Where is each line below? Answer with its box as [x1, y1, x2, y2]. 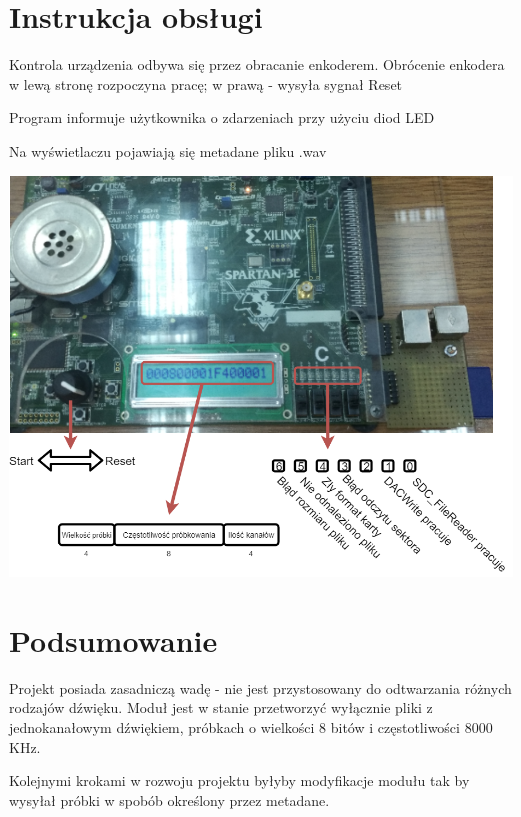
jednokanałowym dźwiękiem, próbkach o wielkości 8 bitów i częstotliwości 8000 [9, 717, 493, 738]
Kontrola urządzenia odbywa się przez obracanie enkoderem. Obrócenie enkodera [9, 54, 505, 75]
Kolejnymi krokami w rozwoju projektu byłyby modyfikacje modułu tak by [9, 770, 470, 791]
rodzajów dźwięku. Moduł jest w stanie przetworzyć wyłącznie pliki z [9, 697, 433, 718]
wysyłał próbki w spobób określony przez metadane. [9, 789, 330, 810]
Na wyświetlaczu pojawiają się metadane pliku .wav [9, 140, 327, 161]
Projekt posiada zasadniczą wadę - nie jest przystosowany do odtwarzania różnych [9, 677, 512, 698]
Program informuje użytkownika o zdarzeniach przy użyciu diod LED [9, 107, 435, 128]
